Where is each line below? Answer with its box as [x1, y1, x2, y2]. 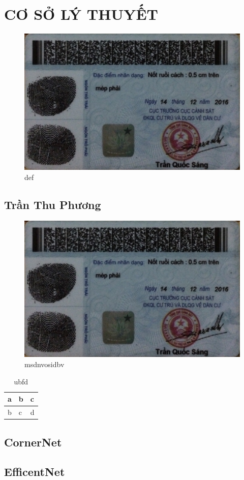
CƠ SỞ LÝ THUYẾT [4, 4, 159, 24]
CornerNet [4, 434, 62, 449]
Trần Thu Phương [4, 196, 101, 212]
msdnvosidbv [24, 358, 65, 369]
